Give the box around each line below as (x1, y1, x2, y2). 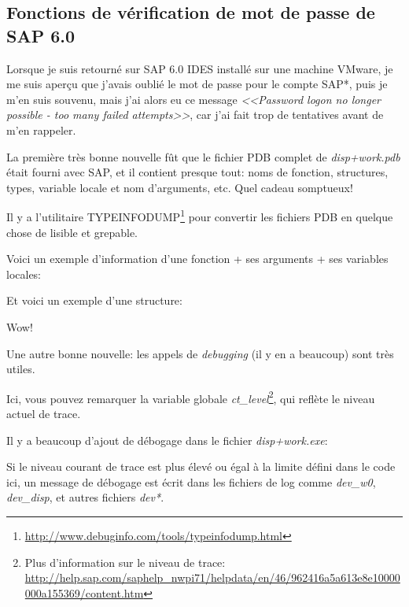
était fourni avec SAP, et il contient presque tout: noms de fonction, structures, (6, 164, 389, 180)
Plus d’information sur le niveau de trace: (24, 553, 226, 570)
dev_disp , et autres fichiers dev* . (6, 489, 164, 505)
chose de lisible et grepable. (6, 224, 138, 240)
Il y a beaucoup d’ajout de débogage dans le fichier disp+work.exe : (6, 431, 328, 448)
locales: (6, 265, 42, 282)
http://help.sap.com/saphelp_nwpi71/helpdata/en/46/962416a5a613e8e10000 (24, 569, 400, 586)
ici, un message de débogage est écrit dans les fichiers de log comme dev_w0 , (6, 473, 376, 490)
